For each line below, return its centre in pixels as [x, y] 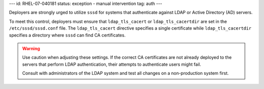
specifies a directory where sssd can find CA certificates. [67, 35]
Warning [31, 48]
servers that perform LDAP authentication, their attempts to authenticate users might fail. [112, 64]
